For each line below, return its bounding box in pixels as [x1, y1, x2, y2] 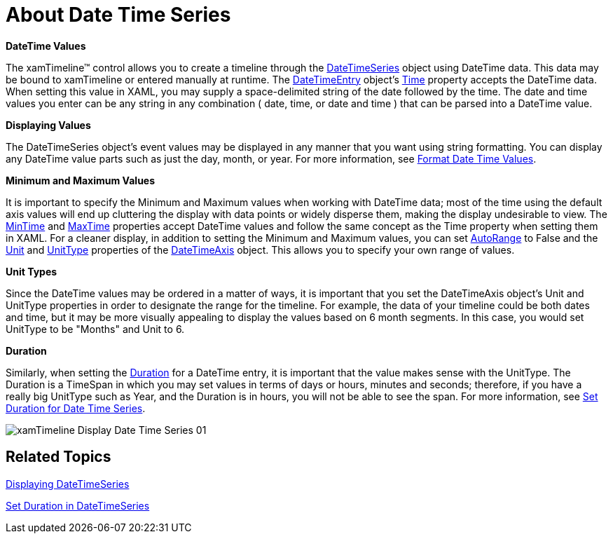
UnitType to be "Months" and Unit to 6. [6, 322, 185, 335]
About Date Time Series [6, 3, 231, 27]
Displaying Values [6, 118, 91, 131]
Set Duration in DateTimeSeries [6, 499, 150, 512]
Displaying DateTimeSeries [6, 477, 130, 490]
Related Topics [6, 448, 111, 466]
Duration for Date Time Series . [6, 402, 146, 414]
